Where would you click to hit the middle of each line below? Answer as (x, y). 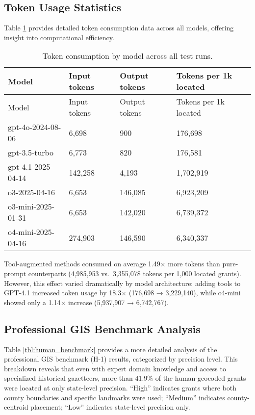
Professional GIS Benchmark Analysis (102, 328)
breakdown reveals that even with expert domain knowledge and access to (115, 368)
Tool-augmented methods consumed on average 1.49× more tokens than (112, 264)
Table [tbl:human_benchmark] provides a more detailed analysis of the (111, 349)
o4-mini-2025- (31, 232)
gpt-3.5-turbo (31, 153)
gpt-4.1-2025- (30, 167)
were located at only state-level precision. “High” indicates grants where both (120, 387)
